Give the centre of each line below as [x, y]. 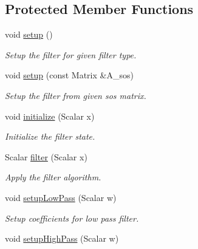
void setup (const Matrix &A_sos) [69, 75]
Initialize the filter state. [50, 136]
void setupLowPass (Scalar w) [61, 197]
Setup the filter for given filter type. [71, 54]
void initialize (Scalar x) [50, 116]
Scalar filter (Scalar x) [46, 156]
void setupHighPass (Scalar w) [62, 238]
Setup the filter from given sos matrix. [76, 95]
